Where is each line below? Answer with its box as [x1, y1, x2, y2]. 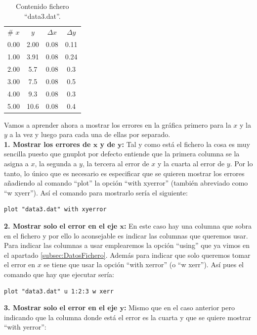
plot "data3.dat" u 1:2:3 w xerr [4, 287, 114, 295]
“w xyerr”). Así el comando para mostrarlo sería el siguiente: [4, 187, 188, 197]
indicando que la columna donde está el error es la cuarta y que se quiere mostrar [4, 312, 251, 322]
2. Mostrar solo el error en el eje [4, 220, 118, 231]
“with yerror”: [4, 322, 46, 332]
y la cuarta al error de [158, 158, 225, 168]
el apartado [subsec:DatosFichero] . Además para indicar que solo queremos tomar [4, 249, 251, 260]
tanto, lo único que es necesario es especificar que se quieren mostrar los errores [4, 168, 245, 178]
